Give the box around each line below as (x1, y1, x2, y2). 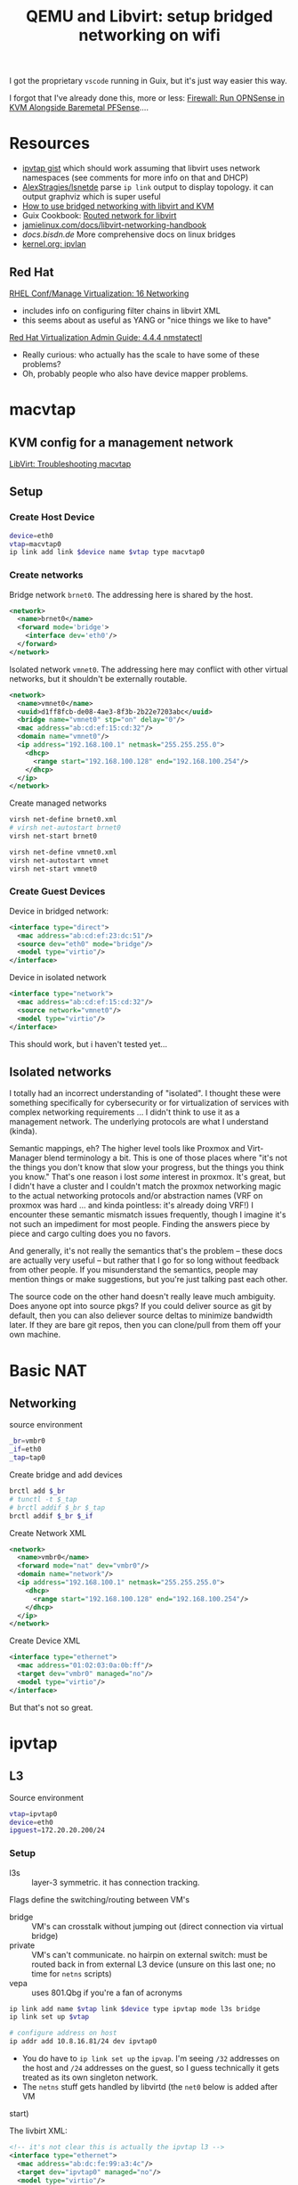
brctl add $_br (9, 1486, 66, 1496)
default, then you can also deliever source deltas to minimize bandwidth (9, 1310, 273, 1321)
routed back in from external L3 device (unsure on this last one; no (31, 1959, 276, 1969)
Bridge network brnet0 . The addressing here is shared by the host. (9, 589, 254, 600)
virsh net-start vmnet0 (9, 864, 98, 873)
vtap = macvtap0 (9, 539, 62, 549)
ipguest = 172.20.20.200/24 (9, 1826, 105, 1835)
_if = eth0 (9, 1445, 42, 1454)
